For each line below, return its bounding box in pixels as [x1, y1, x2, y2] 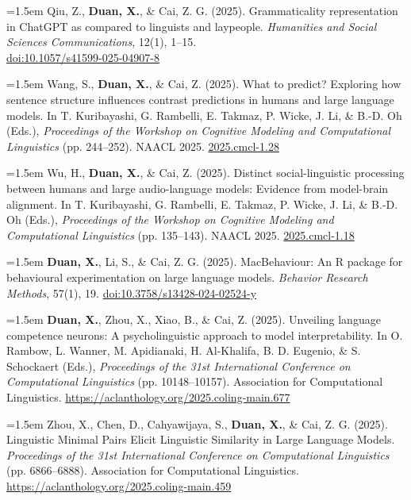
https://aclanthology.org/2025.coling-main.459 [6, 478, 232, 494]
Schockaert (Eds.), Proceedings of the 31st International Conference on [6, 357, 351, 374]
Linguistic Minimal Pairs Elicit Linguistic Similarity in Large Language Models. [6, 431, 395, 448]
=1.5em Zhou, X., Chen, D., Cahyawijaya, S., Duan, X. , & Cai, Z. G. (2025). [6, 415, 388, 432]
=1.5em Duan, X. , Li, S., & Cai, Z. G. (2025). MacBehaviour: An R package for [6, 253, 403, 270]
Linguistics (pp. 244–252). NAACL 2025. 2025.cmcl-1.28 [6, 137, 279, 154]
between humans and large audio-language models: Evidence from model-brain [6, 179, 389, 196]
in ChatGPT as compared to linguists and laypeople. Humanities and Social [6, 17, 377, 34]
